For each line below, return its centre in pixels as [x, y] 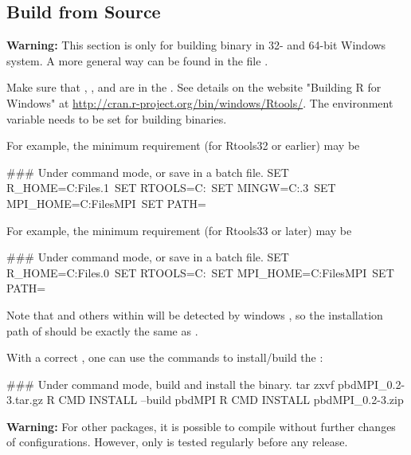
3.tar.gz [25, 400]
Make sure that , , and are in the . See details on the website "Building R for [194, 87]
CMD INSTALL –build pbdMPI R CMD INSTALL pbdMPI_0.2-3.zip [231, 400]
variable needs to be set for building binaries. [117, 118]
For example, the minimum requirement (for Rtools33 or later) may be [179, 230]
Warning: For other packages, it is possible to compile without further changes [201, 426]
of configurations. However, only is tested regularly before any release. [177, 442]
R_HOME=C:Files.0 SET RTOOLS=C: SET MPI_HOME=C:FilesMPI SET [200, 272]
